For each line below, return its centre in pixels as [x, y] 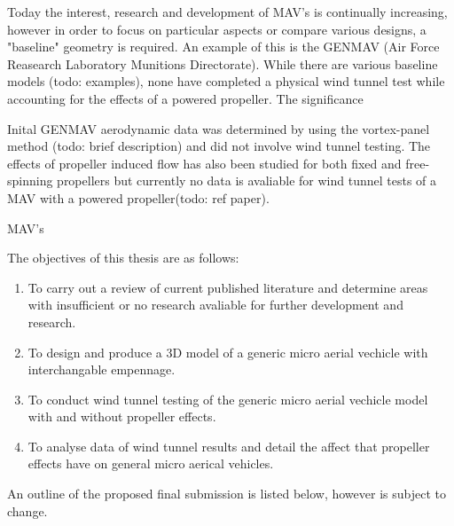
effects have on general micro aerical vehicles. [151, 463]
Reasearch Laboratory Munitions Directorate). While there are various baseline [223, 63]
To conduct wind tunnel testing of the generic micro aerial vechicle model [228, 399]
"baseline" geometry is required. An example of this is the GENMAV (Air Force [223, 47]
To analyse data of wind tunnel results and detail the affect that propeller [229, 446]
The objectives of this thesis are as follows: [123, 258]
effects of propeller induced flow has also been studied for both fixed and [204, 163]
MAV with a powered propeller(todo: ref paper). [138, 197]
